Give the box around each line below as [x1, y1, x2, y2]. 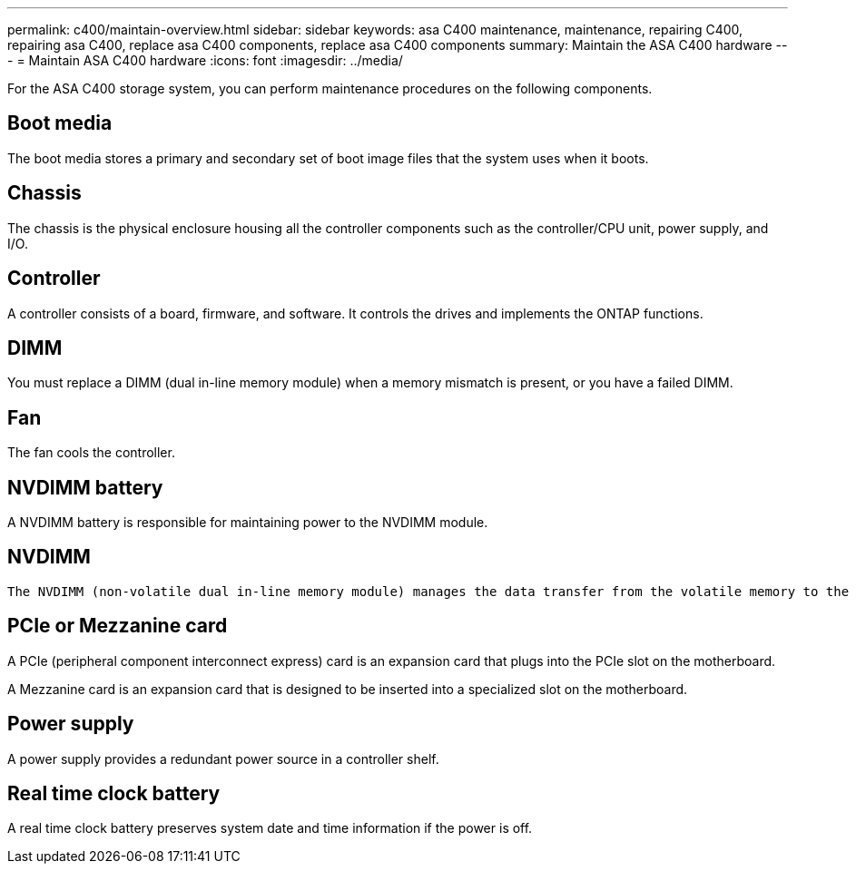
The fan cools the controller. [7, 445, 175, 461]
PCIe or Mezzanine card [7, 614, 228, 638]
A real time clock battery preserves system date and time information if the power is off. [7, 820, 533, 837]
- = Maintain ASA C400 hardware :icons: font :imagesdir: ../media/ [7, 53, 403, 68]
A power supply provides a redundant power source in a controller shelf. [7, 750, 439, 767]
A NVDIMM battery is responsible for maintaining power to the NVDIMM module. [7, 514, 488, 531]
